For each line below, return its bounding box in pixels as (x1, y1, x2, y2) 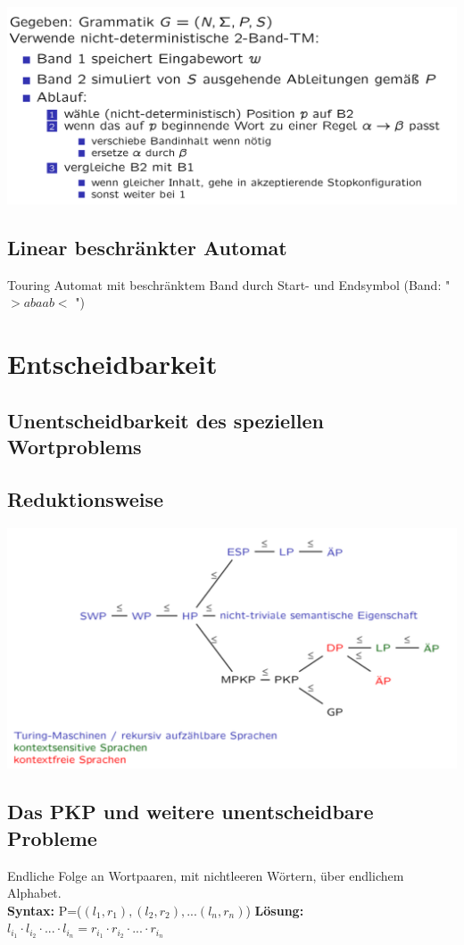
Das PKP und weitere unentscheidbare (7, 798, 374, 825)
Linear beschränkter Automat (7, 233, 287, 261)
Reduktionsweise (7, 485, 164, 512)
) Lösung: (245, 900, 304, 919)
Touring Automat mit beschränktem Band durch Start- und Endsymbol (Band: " (7, 275, 451, 294)
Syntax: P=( (7, 900, 82, 919)
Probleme (7, 824, 97, 851)
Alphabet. (7, 883, 62, 902)
